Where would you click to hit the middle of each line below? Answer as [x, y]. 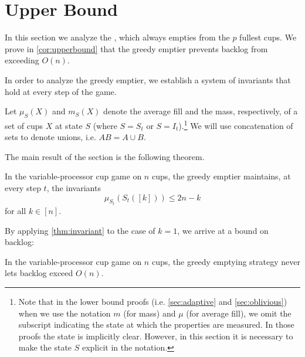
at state [69, 125]
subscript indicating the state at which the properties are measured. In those [156, 324]
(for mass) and [150, 313]
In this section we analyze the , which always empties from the [117, 37]
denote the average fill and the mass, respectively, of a [201, 111]
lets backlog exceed [39, 273]
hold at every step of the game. [61, 91]
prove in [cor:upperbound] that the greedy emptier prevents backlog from [136, 48]
